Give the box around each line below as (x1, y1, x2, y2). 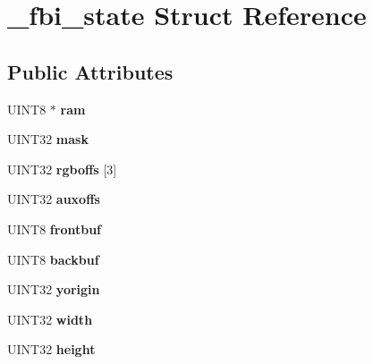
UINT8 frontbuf (7, 219, 101, 238)
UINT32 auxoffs (7, 190, 100, 208)
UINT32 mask (7, 130, 89, 148)
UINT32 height (7, 340, 96, 359)
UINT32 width (7, 309, 93, 328)
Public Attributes (7, 57, 174, 85)
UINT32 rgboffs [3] (7, 159, 117, 178)
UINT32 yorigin (7, 280, 100, 299)
